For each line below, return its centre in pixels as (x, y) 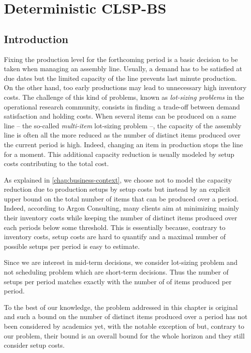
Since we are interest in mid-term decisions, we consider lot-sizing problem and (121, 262)
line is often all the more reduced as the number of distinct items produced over (122, 135)
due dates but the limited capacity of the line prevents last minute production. (120, 78)
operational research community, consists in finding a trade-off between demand (122, 106)
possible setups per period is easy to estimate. (72, 246)
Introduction (36, 38)
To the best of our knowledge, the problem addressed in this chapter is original (121, 307)
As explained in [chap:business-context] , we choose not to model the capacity (118, 179)
